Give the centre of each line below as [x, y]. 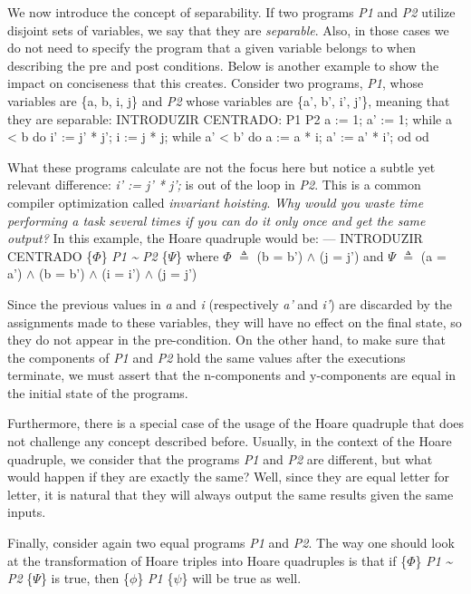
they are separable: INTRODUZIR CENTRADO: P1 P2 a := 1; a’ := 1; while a [230, 118]
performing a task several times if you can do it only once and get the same [216, 220]
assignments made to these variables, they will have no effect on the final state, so [235, 321]
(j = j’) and [351, 255]
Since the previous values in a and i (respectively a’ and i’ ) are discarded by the [230, 303]
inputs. [27, 512]
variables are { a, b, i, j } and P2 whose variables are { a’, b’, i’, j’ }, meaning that [229, 100]
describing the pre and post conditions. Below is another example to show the [223, 65]
